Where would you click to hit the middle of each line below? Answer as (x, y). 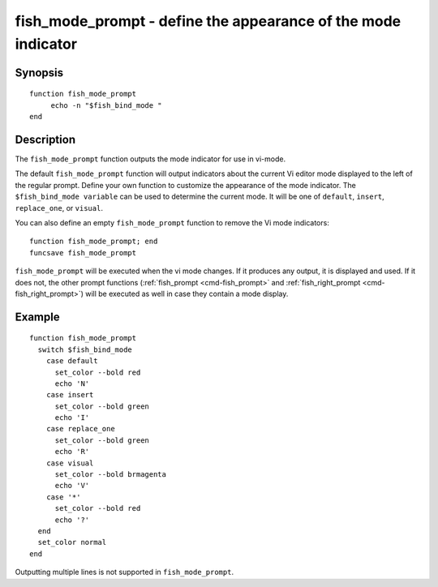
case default (72, 361)
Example (37, 317)
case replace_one (80, 429)
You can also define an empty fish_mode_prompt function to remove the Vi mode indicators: (172, 223)
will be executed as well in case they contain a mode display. (187, 293)
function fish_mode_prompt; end (94, 242)
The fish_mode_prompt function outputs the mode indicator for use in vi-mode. (150, 159)
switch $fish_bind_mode (85, 349)
